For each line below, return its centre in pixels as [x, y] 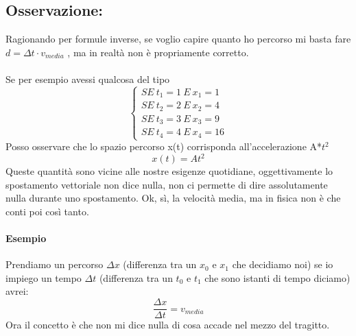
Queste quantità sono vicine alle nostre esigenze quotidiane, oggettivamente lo [169, 171]
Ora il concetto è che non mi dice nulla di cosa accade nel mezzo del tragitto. [168, 325]
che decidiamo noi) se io [283, 264]
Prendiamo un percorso [55, 264]
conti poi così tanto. [47, 211]
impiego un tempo [44, 277]
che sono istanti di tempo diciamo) [277, 277]
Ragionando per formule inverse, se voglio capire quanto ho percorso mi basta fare [178, 39]
